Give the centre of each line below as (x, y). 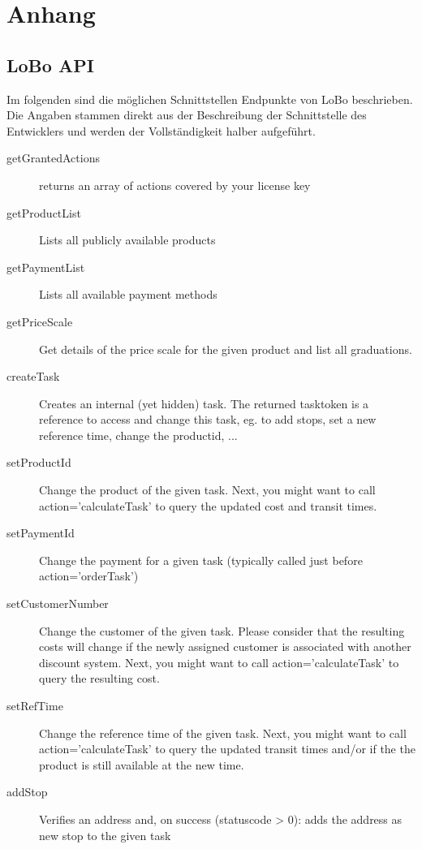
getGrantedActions (53, 158)
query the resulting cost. (99, 678)
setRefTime (35, 706)
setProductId (39, 462)
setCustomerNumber (58, 603)
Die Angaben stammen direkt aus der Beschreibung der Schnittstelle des (187, 115)
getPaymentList (46, 267)
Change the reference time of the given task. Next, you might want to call (223, 733)
